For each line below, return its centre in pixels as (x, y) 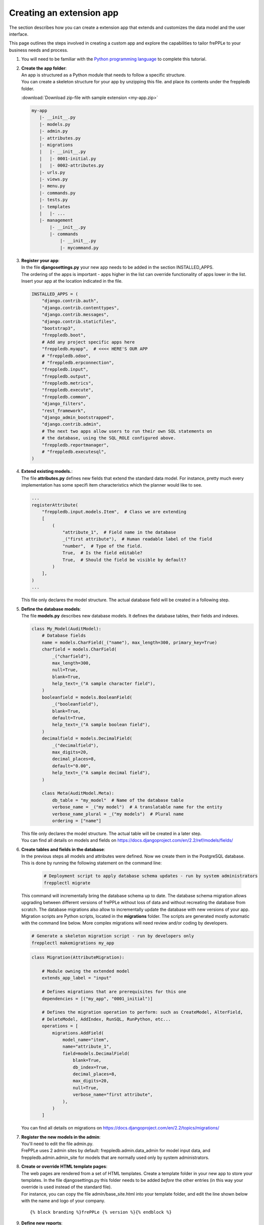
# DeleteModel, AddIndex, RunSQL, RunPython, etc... (106, 1019)
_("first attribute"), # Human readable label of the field (137, 539)
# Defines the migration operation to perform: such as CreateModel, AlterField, (142, 1012)
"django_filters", (64, 404)
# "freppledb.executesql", (74, 452)
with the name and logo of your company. (63, 1201)
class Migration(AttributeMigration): (78, 957)
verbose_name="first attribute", (113, 1095)
